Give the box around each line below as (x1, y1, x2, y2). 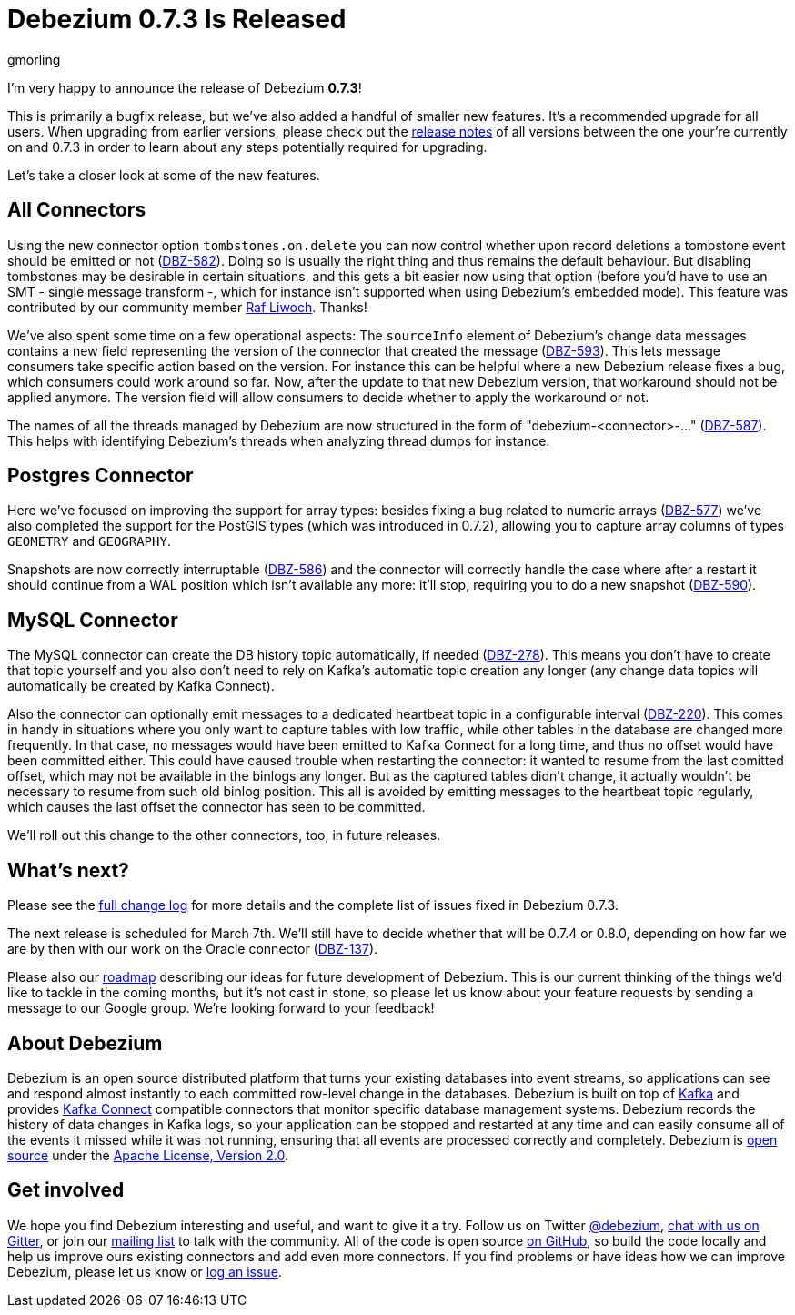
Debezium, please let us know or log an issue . (7, 1263, 282, 1280)
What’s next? (7, 858, 129, 882)
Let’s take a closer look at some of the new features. (7, 167, 320, 183)
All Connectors (7, 198, 146, 222)
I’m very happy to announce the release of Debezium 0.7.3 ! (7, 79, 362, 96)
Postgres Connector (7, 464, 194, 488)
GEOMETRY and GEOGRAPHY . (7, 533, 171, 550)
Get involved (7, 1178, 125, 1202)
